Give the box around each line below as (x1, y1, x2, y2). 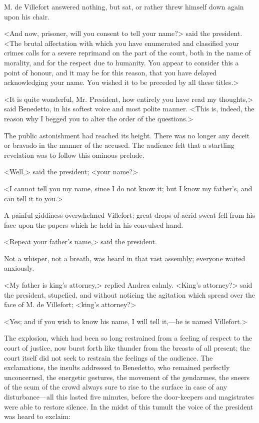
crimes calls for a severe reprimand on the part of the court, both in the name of (4, 47, 251, 58)
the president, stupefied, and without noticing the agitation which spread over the (4, 289, 255, 300)
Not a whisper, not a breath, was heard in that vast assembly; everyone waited (4, 253, 245, 263)
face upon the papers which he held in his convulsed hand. (4, 219, 183, 230)
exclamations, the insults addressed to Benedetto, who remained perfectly (4, 362, 230, 373)
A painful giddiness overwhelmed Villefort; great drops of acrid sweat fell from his (4, 210, 255, 220)
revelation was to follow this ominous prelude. (4, 149, 144, 160)
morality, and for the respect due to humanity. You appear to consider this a (4, 57, 239, 67)
